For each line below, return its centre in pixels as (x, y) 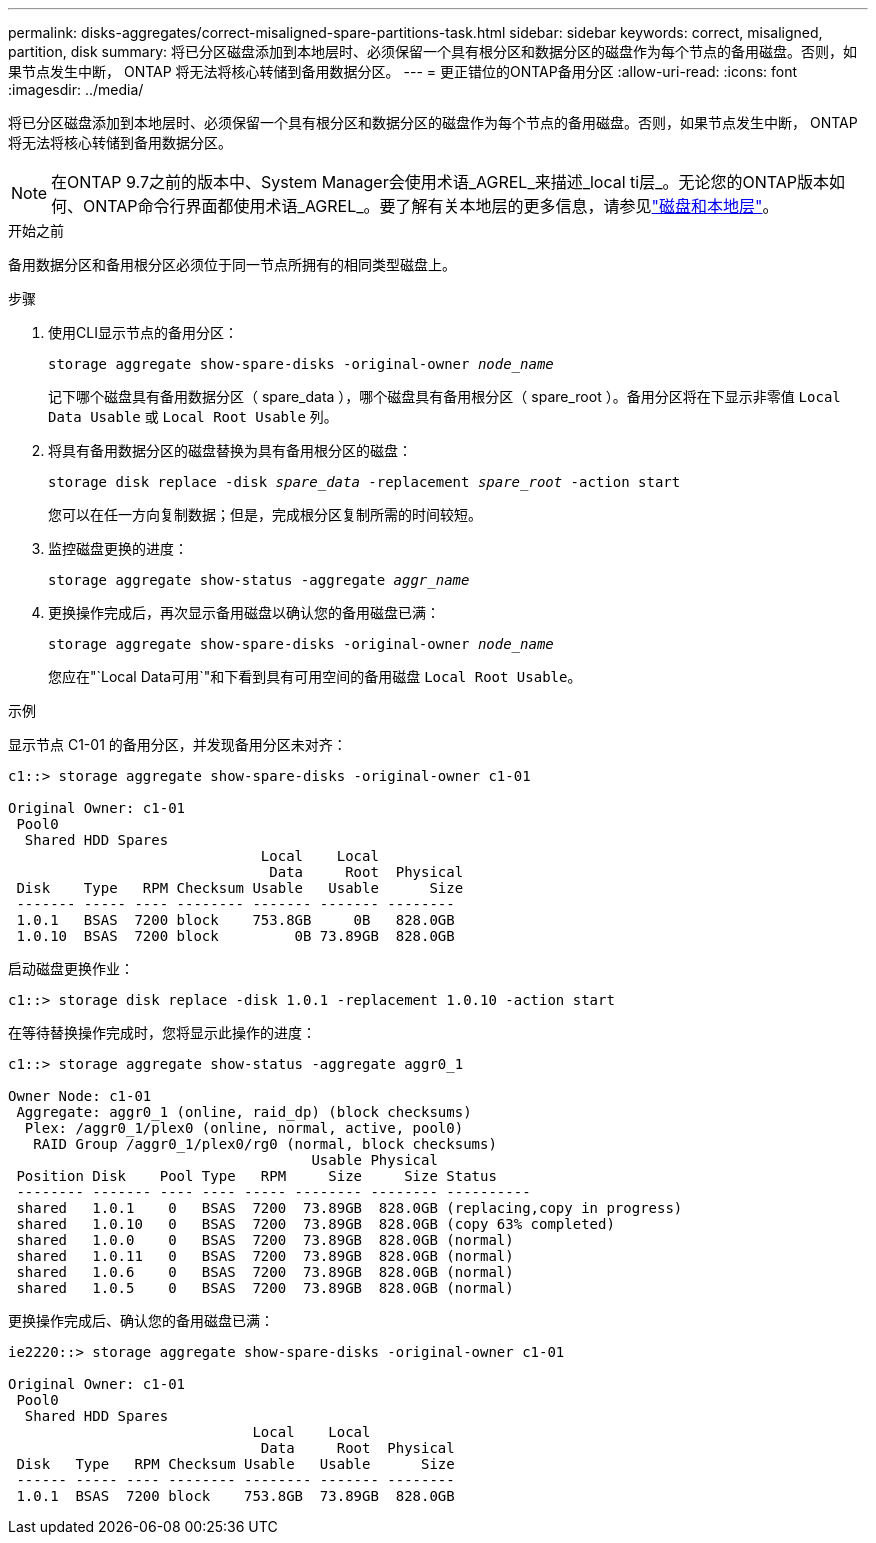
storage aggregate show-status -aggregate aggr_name (259, 580)
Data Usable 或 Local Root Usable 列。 (193, 416)
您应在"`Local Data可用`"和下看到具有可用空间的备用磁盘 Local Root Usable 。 (315, 676)
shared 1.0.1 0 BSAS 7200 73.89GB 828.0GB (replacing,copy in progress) (349, 1208)
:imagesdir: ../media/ (76, 89)
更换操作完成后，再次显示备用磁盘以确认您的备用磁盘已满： (244, 612)
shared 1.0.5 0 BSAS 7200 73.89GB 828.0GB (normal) (265, 1288)
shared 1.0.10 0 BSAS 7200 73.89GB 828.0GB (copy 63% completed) (315, 1224)
